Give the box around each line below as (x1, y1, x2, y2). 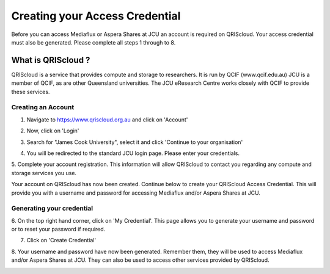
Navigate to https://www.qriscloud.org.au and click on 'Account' (26, 116, 188, 123)
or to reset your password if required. (11, 226, 106, 233)
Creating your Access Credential (11, 9, 181, 23)
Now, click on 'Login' (26, 127, 79, 134)
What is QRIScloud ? (11, 55, 90, 65)
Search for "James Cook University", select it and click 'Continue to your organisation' (26, 138, 243, 146)
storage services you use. (11, 169, 76, 176)
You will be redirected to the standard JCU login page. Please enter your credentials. (26, 150, 240, 157)
